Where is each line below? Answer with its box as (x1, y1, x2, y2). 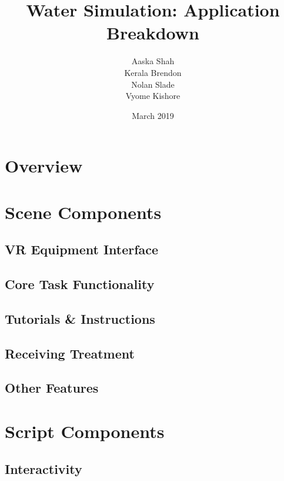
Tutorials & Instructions (5, 309, 155, 327)
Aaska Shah (131, 55, 175, 67)
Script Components (5, 419, 165, 443)
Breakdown (106, 21, 199, 45)
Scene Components (5, 200, 162, 224)
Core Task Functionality (5, 275, 155, 293)
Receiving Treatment (5, 344, 135, 362)
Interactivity (5, 459, 82, 477)
